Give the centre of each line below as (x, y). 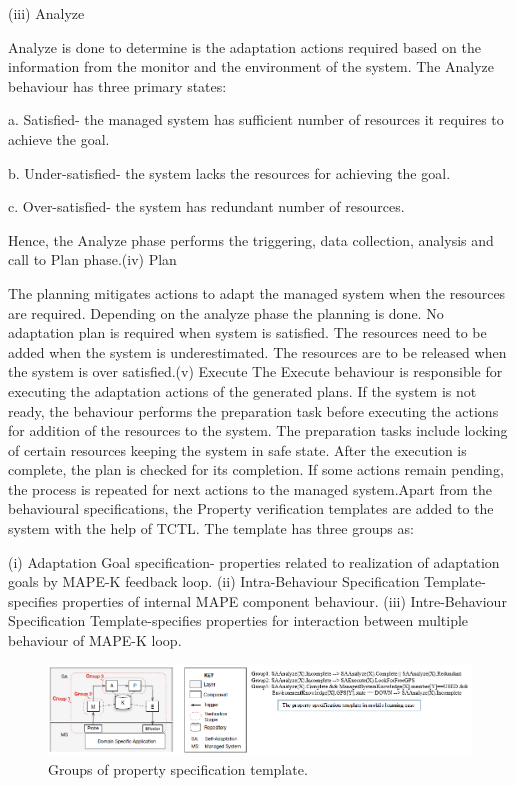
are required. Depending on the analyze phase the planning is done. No (226, 312)
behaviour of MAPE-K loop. (95, 640)
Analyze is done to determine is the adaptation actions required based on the (244, 46)
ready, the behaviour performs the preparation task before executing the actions (253, 410)
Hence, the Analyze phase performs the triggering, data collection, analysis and (251, 239)
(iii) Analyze (46, 13)
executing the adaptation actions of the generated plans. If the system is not (242, 390)
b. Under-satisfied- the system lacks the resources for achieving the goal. (229, 172)
